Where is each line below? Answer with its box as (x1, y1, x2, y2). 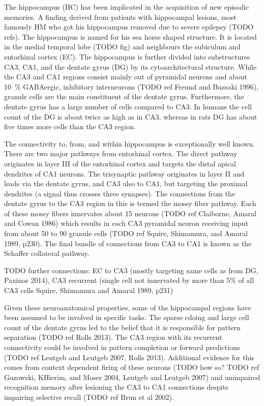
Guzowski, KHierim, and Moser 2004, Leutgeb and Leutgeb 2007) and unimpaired (4, 371, 260, 382)
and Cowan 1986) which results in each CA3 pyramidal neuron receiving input (4, 218, 249, 228)
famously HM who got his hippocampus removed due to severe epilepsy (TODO (4, 21, 254, 32)
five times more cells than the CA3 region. (4, 121, 136, 132)
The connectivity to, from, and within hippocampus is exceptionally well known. (4, 138, 255, 149)
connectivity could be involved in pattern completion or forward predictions (4, 342, 240, 352)
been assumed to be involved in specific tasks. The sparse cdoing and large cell (4, 312, 249, 323)
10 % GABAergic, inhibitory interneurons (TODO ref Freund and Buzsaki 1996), (4, 81, 258, 92)
